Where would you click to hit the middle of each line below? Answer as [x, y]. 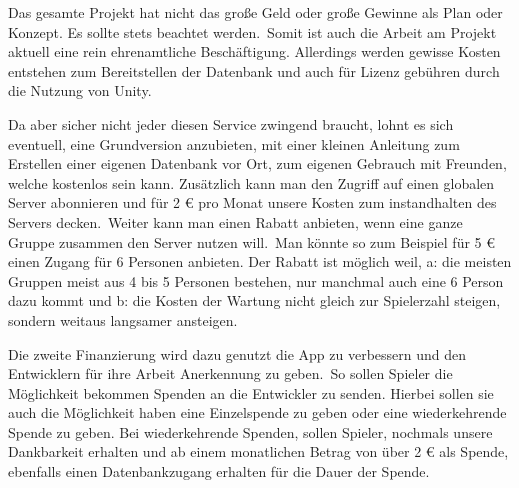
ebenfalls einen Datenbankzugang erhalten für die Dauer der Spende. [219, 471]
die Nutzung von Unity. [80, 90]
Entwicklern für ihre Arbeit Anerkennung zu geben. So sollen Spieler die [230, 373]
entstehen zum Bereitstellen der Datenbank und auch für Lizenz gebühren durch [254, 70]
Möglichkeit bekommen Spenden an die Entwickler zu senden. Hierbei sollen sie [251, 392]
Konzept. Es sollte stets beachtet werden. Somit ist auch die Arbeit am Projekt [252, 31]
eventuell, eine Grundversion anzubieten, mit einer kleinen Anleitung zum [234, 143]
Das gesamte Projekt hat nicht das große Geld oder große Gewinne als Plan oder [255, 12]
